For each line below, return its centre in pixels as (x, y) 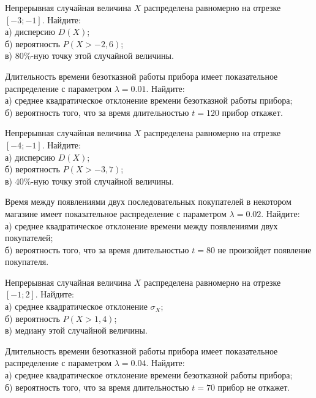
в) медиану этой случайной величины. (76, 330)
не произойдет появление (265, 249)
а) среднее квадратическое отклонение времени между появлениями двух (141, 225)
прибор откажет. (252, 112)
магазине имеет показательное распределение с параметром (116, 213)
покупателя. (27, 262)
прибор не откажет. (254, 387)
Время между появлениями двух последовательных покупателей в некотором (148, 201)
